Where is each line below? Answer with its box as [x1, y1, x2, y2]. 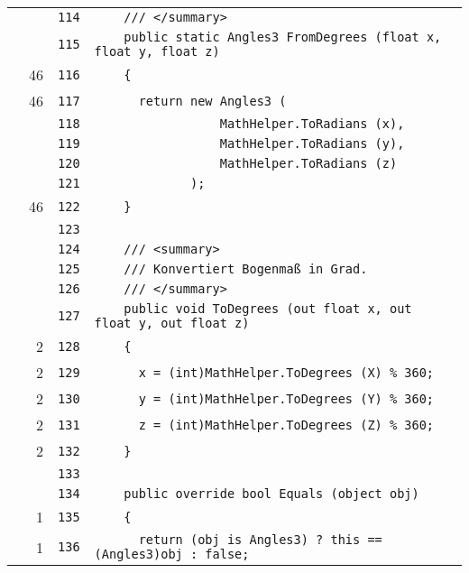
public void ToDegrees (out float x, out [124, 301, 412, 316]
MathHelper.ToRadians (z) [219, 156, 398, 171]
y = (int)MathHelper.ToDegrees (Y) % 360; [138, 391, 435, 406]
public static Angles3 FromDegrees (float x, [124, 30, 442, 44]
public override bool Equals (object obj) [124, 486, 419, 501]
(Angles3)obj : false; [94, 547, 250, 561]
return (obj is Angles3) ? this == [138, 532, 382, 547]
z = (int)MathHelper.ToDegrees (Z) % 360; [138, 417, 435, 432]
